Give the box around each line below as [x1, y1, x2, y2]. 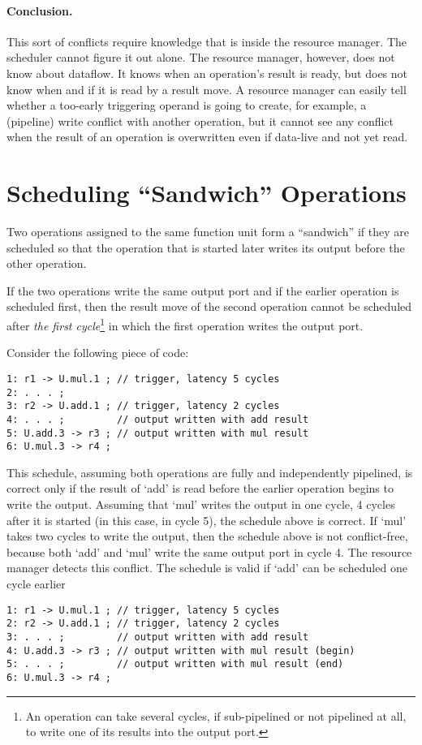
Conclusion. [6, 2, 73, 19]
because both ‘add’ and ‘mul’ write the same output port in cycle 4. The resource [6, 543, 412, 560]
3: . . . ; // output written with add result [6, 631, 309, 643]
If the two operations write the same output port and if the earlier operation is [6, 282, 399, 299]
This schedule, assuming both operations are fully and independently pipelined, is [6, 463, 413, 480]
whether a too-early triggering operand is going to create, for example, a [6, 97, 367, 114]
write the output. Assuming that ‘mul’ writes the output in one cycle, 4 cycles [6, 496, 395, 513]
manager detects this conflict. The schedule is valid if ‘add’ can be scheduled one [6, 559, 407, 576]
